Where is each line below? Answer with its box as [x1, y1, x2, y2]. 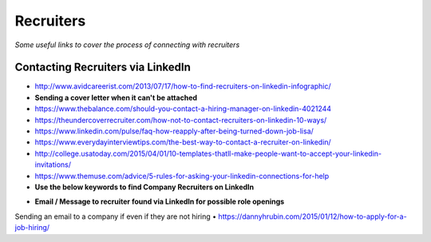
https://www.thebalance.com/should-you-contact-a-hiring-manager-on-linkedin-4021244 [34, 104, 331, 113]
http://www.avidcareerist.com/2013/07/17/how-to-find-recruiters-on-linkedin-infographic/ [34, 81, 331, 91]
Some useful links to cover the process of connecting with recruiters [14, 40, 240, 50]
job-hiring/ [14, 223, 50, 232]
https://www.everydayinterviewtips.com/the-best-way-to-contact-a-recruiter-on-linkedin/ [34, 137, 331, 147]
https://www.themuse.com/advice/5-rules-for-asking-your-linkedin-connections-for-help [34, 171, 330, 181]
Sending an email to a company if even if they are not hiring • [14, 212, 217, 221]
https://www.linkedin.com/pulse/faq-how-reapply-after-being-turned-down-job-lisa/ [34, 126, 314, 136]
